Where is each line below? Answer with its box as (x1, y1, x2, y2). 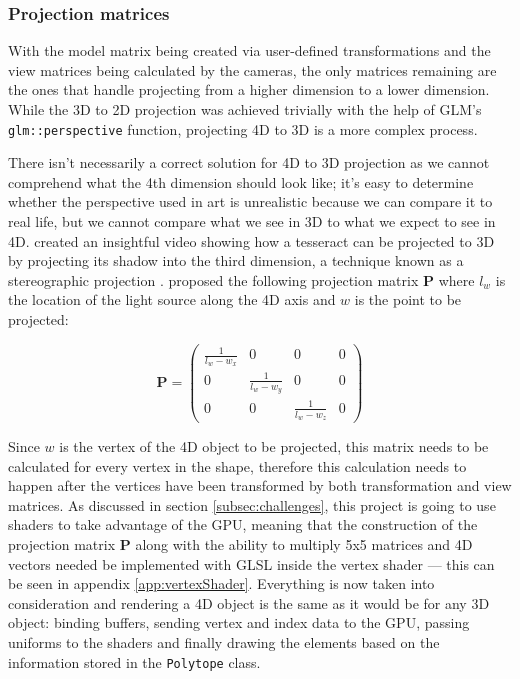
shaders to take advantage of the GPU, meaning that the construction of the (8, 514, 478, 535)
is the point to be (354, 289, 462, 310)
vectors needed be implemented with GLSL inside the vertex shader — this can (8, 553, 495, 574)
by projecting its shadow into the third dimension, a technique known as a (8, 250, 464, 271)
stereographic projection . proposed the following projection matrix (8, 269, 419, 290)
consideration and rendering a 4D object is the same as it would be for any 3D (8, 592, 490, 613)
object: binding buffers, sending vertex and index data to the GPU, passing (8, 612, 470, 633)
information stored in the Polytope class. (8, 651, 261, 672)
